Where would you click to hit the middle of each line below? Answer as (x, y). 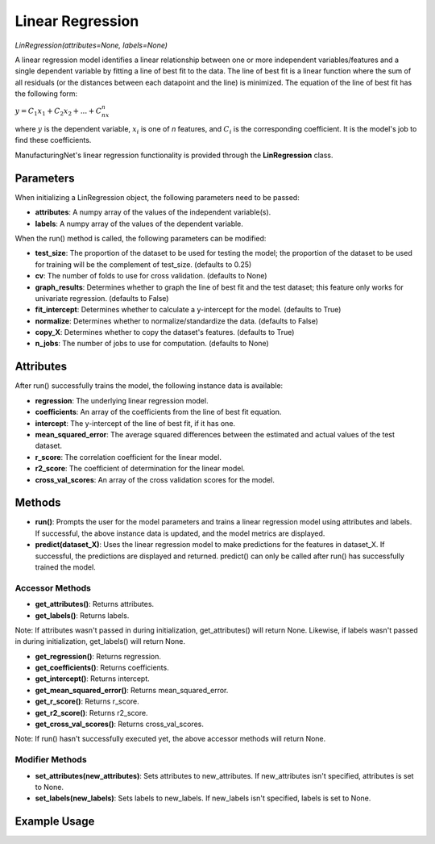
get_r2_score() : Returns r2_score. (91, 712)
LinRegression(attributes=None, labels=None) (91, 45)
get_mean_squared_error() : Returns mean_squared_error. (132, 690)
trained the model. (65, 567)
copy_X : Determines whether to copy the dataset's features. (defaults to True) (165, 332)
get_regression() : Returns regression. (98, 656)
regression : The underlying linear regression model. (122, 400)
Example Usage (55, 822)
